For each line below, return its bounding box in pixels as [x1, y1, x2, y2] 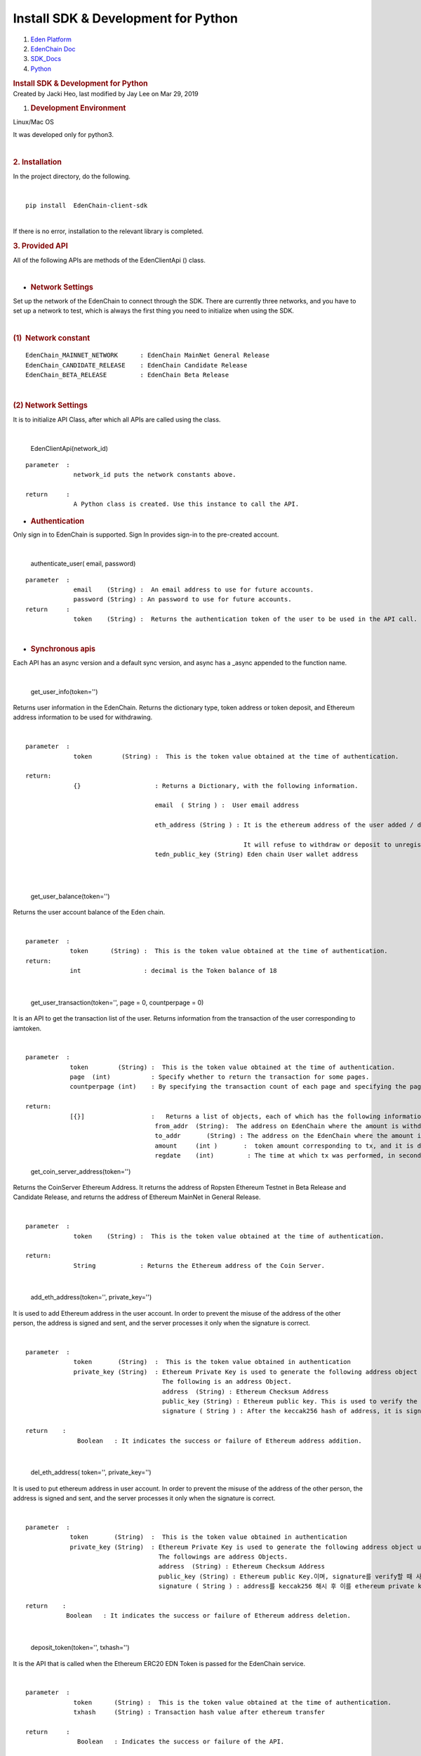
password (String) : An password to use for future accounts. [73, 596, 292, 603]
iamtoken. [13, 1024, 42, 1033]
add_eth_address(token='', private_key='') [30, 1293, 152, 1302]
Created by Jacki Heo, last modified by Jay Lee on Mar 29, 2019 [13, 90, 199, 98]
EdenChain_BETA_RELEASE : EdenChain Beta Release [25, 371, 229, 379]
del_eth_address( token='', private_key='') [30, 1468, 152, 1476]
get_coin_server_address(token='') [30, 1167, 131, 1176]
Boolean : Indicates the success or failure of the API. [77, 1738, 285, 1745]
